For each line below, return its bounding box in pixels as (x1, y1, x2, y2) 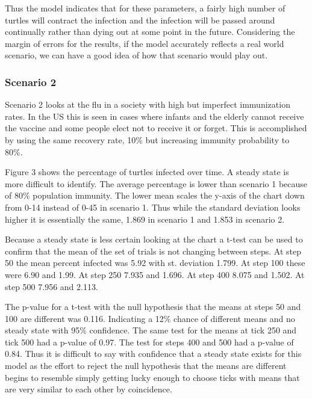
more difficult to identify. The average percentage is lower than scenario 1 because (5, 177, 308, 190)
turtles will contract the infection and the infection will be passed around (5, 13, 275, 26)
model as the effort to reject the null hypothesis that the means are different (5, 359, 287, 372)
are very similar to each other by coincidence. (5, 383, 172, 395)
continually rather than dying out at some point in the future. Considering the (5, 25, 295, 38)
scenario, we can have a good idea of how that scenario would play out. (5, 49, 268, 61)
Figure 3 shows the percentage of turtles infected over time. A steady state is (5, 165, 289, 178)
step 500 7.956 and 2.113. (5, 280, 98, 292)
